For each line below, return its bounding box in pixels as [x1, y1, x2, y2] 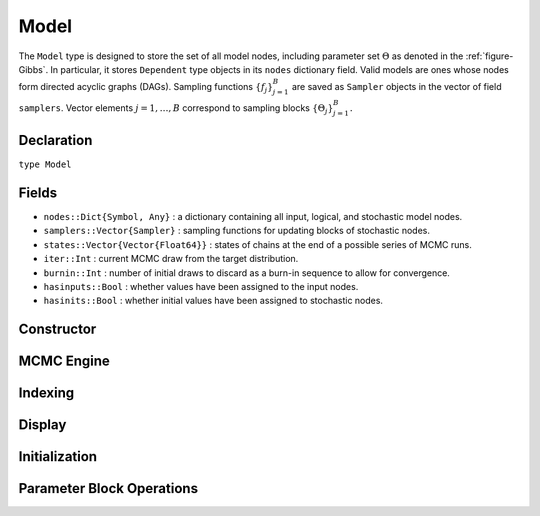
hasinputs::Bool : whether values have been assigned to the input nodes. [43, 280, 359, 292]
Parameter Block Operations [18, 480, 199, 497]
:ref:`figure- [465, 50, 514, 62]
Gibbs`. [18, 63, 49, 75]
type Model [18, 159, 72, 170]
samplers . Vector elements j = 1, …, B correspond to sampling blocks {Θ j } [18, 101, 334, 116]
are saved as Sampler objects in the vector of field [291, 81, 502, 93]
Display [18, 416, 67, 434]
